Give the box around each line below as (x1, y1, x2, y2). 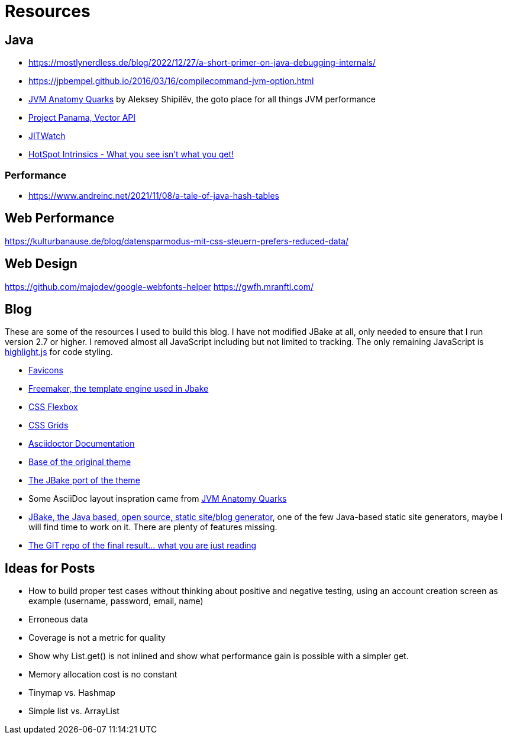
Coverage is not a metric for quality (28, 632, 166, 643)
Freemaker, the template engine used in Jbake (28, 383, 209, 394)
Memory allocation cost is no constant (28, 669, 177, 680)
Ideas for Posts (5, 560, 95, 576)
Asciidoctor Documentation (28, 438, 135, 449)
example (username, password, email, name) (28, 596, 204, 606)
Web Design (5, 256, 77, 272)
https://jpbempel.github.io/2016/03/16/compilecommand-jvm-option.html (28, 76, 314, 86)
